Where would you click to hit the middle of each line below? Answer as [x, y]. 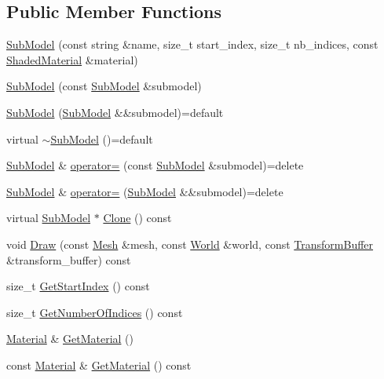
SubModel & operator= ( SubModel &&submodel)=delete [145, 191]
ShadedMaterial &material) [72, 59]
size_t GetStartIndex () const [78, 286]
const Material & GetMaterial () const [99, 364]
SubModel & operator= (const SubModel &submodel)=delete [155, 165]
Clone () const [137, 218]
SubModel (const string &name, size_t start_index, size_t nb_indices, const [192, 44]
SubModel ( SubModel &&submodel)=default [115, 112]
